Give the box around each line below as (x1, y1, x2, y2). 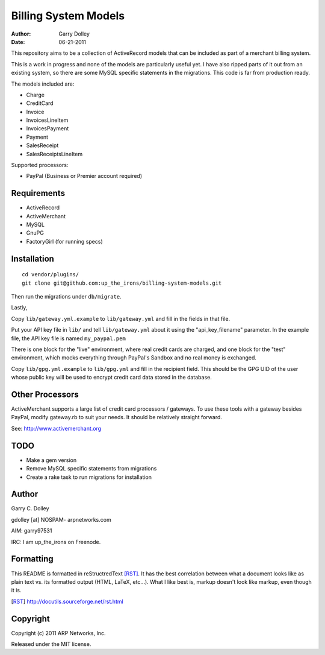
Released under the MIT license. (11, 641, 91, 648)
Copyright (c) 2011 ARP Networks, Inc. (11, 629, 106, 636)
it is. (11, 587, 22, 594)
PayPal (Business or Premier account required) (26, 172, 143, 180)
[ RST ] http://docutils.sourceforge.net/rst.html (11, 598, 123, 605)
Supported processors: (11, 162, 69, 169)
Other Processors (11, 390, 79, 399)
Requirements (11, 188, 66, 198)
